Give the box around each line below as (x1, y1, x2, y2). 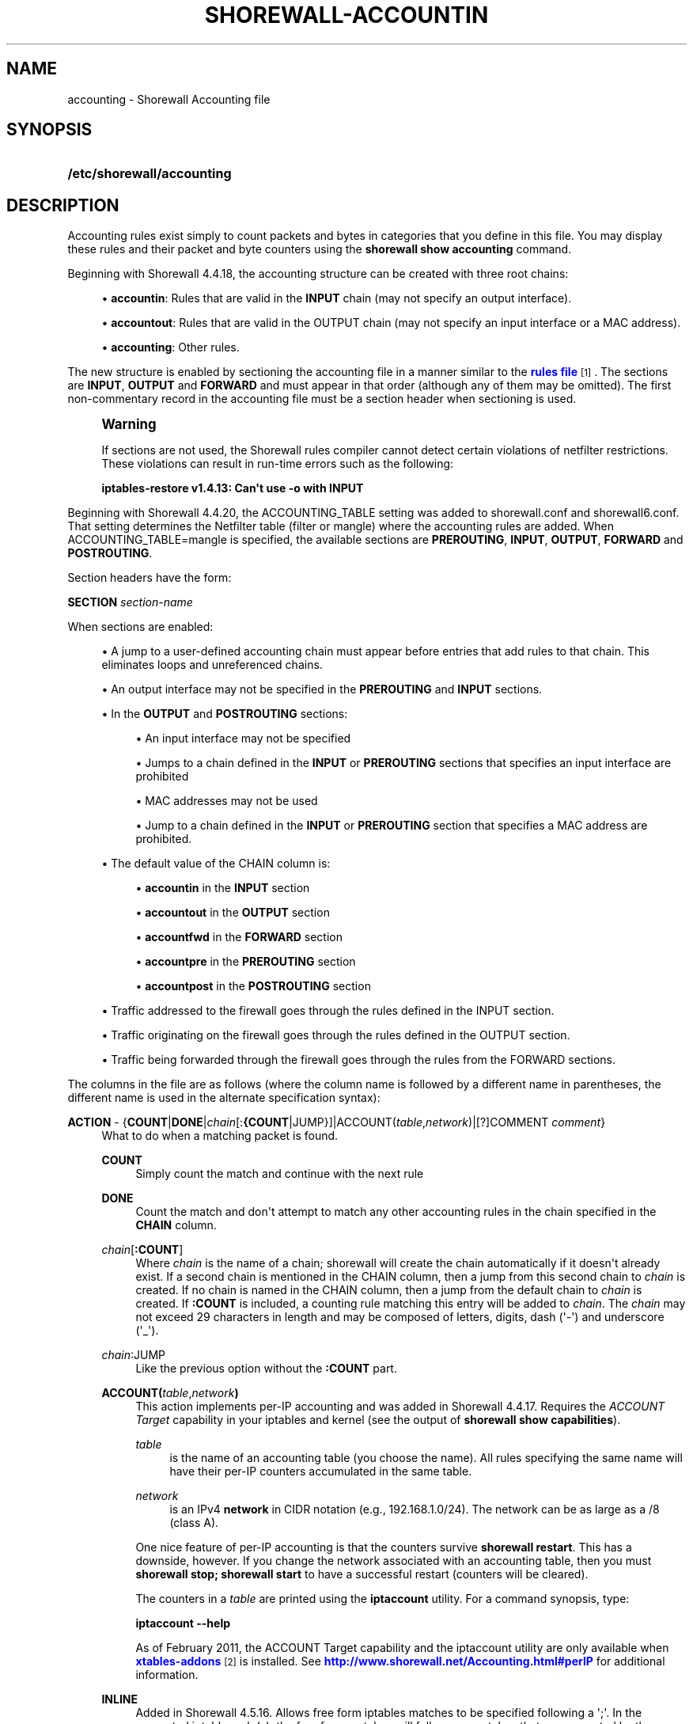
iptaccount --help (135, 1616, 231, 1631)
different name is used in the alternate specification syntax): (67, 1091, 381, 1105)
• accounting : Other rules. (101, 340, 240, 355)
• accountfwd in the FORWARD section (135, 930, 343, 944)
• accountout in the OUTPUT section (135, 906, 330, 920)
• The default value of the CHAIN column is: (101, 856, 331, 871)
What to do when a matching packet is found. (101, 1129, 339, 1143)
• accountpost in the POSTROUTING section (135, 979, 371, 993)
